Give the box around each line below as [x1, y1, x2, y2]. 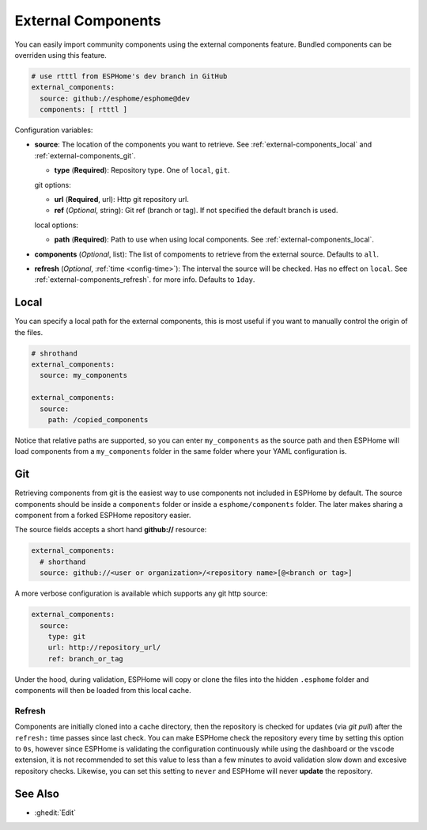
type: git [47, 632, 86, 641]
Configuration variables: [14, 125, 93, 135]
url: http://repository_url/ [47, 643, 161, 653]
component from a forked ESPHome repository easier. [14, 511, 191, 520]
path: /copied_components [47, 416, 149, 424]
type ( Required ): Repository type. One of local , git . [54, 166, 230, 175]
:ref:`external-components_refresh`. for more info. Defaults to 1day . [34, 275, 255, 284]
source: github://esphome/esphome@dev [40, 93, 190, 103]
